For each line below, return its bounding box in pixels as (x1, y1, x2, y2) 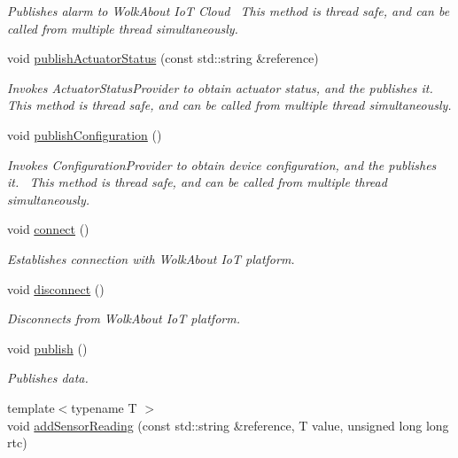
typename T (71, 398, 137, 416)
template (7, 398, 55, 416)
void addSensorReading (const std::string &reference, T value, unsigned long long (7, 415, 449, 434)
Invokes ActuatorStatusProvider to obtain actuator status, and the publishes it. (7, 78, 433, 97)
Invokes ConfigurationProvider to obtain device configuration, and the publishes (7, 155, 437, 174)
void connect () (7, 220, 89, 238)
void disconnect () (7, 279, 105, 298)
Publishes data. (7, 369, 89, 387)
